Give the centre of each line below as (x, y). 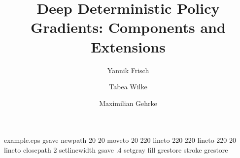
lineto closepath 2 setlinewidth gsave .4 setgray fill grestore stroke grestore (116, 149)
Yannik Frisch (128, 70)
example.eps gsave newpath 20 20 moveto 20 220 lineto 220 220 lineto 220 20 (120, 140)
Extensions (128, 46)
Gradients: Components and (128, 27)
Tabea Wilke (128, 87)
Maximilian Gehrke (128, 103)
